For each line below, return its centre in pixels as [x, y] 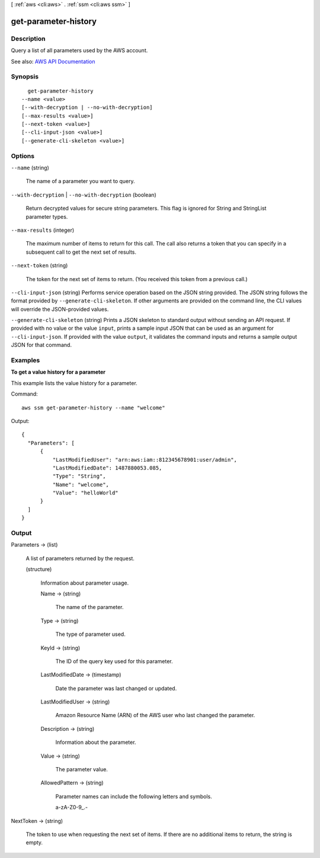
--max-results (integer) [43, 230]
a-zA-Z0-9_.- [72, 807]
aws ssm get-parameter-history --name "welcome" [93, 408]
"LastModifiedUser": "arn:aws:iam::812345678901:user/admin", [145, 460]
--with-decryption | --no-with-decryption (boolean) [84, 195]
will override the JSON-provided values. [60, 309]
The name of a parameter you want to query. [81, 181]
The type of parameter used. [90, 634]
